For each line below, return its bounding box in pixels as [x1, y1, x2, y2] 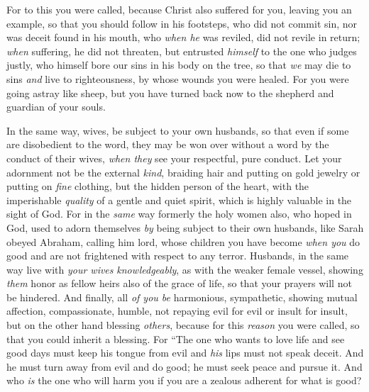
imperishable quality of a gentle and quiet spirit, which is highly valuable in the [6, 192, 352, 207]
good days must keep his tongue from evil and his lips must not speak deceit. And [6, 345, 364, 360]
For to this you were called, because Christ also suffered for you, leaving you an [6, 2, 352, 16]
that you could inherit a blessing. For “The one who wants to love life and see [6, 331, 345, 346]
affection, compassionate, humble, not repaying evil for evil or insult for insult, [6, 303, 348, 318]
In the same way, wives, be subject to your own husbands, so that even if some [6, 123, 349, 138]
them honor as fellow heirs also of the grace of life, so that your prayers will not [6, 276, 352, 291]
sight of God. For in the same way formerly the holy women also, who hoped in [6, 206, 352, 221]
